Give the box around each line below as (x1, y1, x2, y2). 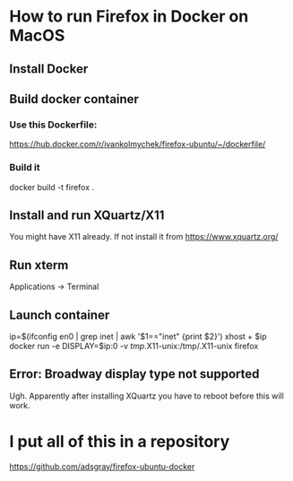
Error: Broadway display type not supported (9, 366, 260, 382)
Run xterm (9, 258, 69, 273)
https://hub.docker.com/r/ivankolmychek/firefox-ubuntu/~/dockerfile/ (9, 139, 266, 150)
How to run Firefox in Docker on (9, 6, 249, 27)
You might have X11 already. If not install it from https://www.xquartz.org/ (9, 232, 279, 242)
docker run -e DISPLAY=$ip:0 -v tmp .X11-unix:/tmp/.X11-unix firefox (9, 341, 259, 351)
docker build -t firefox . (9, 181, 95, 192)
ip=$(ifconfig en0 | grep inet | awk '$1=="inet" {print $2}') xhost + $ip (9, 331, 267, 342)
